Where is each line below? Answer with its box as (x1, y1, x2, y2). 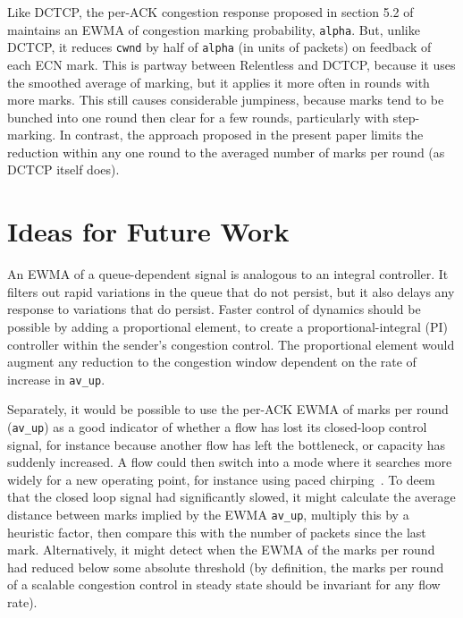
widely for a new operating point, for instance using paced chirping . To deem (7, 470, 435, 488)
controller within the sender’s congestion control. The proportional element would (7, 334, 455, 353)
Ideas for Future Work (7, 213, 290, 250)
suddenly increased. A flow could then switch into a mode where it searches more (7, 453, 452, 471)
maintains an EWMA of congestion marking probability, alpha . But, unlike (7, 20, 420, 38)
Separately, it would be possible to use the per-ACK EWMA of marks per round (7, 400, 449, 419)
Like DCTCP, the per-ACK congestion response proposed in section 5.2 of (7, 3, 414, 21)
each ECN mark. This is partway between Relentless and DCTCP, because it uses (7, 55, 456, 73)
